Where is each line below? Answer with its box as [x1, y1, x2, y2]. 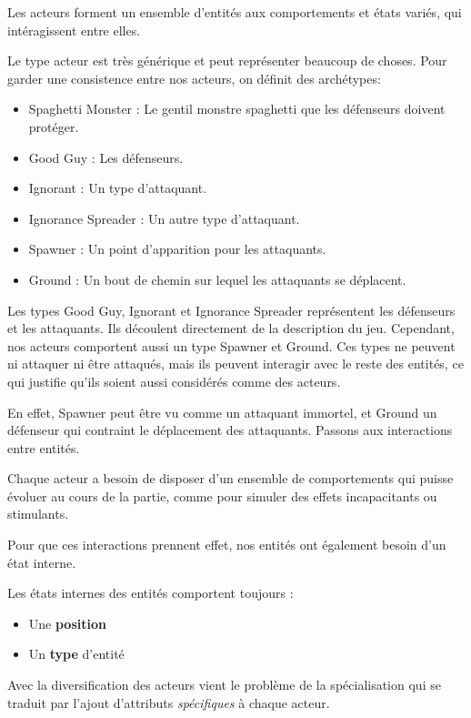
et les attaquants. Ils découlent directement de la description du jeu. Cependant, [7, 319, 455, 338]
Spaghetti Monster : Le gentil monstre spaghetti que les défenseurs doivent [28, 99, 446, 118]
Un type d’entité [28, 644, 125, 663]
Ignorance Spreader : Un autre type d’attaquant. [28, 208, 300, 228]
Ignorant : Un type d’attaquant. [28, 178, 207, 197]
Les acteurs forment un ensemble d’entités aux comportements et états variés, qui [7, 3, 462, 21]
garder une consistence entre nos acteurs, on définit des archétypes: [7, 68, 381, 87]
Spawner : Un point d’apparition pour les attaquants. [28, 239, 326, 258]
